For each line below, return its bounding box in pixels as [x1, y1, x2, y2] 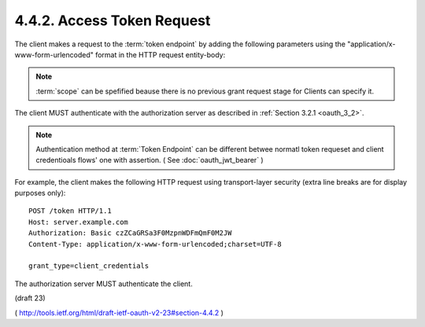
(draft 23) [14, 293, 46, 303]
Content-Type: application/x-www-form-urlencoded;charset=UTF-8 [28, 240, 283, 248]
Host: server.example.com [28, 217, 129, 226]
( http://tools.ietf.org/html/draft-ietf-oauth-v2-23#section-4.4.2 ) [14, 307, 224, 318]
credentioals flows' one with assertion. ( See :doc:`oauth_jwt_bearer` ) [35, 156, 264, 165]
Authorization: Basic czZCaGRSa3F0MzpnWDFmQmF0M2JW [28, 229, 232, 237]
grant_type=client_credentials [28, 262, 150, 270]
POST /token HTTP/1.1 [28, 207, 112, 215]
